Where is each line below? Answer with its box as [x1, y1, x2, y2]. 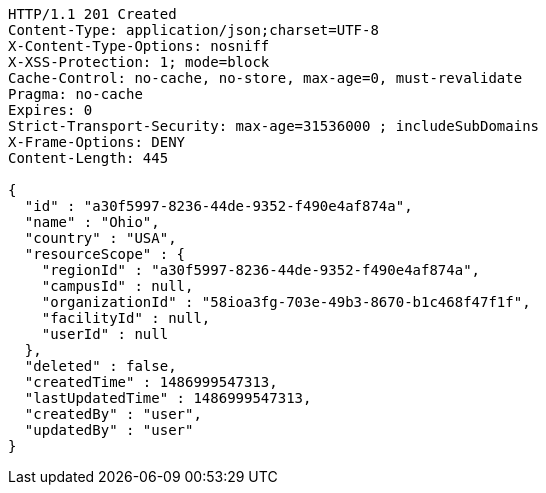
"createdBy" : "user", [24, 406, 202, 422]
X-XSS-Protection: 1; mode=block [8, 54, 270, 70]
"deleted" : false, [24, 358, 177, 374]
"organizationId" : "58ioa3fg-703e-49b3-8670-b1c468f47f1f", [41, 294, 531, 310]
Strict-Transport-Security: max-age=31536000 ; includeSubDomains [8, 118, 540, 134]
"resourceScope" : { [24, 246, 186, 262]
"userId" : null [41, 326, 169, 342]
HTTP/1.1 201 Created [8, 6, 177, 22]
